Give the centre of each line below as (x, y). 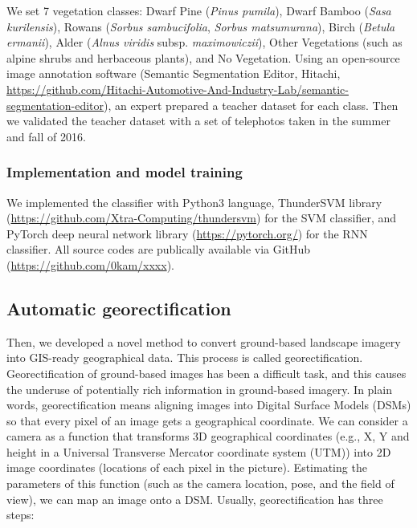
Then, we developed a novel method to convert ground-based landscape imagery (204, 341)
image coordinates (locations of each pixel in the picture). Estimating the (187, 467)
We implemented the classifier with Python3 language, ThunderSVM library (194, 202)
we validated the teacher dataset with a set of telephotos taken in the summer (198, 121)
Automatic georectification (119, 308)
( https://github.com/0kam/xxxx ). (90, 264)
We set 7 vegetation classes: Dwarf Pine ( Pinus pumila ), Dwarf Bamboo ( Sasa (199, 10)
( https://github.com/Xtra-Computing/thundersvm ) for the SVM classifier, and (202, 218)
